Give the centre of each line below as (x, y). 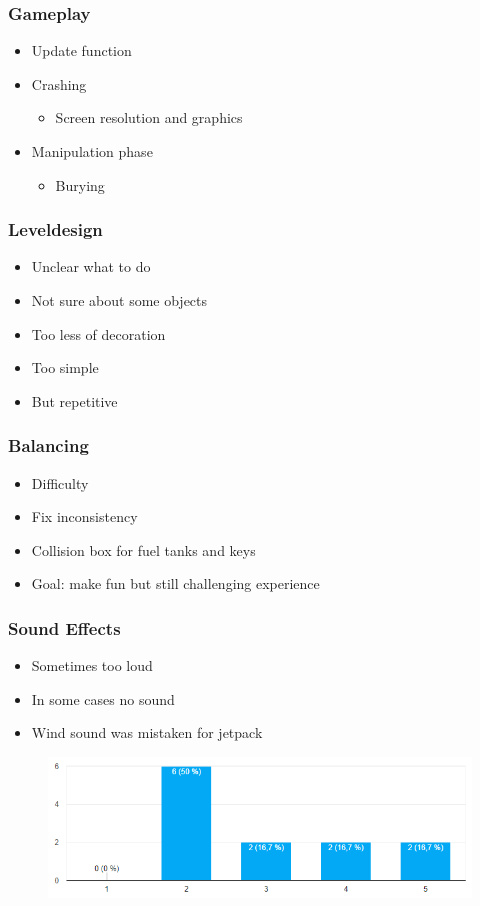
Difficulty (60, 482)
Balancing (48, 445)
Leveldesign (55, 229)
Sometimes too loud (92, 665)
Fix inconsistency (84, 516)
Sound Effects (64, 627)
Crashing (59, 83)
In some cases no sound (103, 698)
